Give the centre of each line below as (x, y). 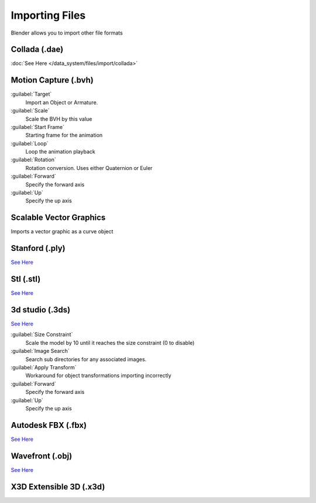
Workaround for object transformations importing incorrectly (99, 376)
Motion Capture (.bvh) (52, 80)
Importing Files (48, 15)
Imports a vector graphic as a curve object (62, 232)
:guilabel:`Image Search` (40, 351)
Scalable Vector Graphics (58, 218)
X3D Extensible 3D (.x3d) (58, 487)
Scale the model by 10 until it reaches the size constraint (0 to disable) (110, 342)
